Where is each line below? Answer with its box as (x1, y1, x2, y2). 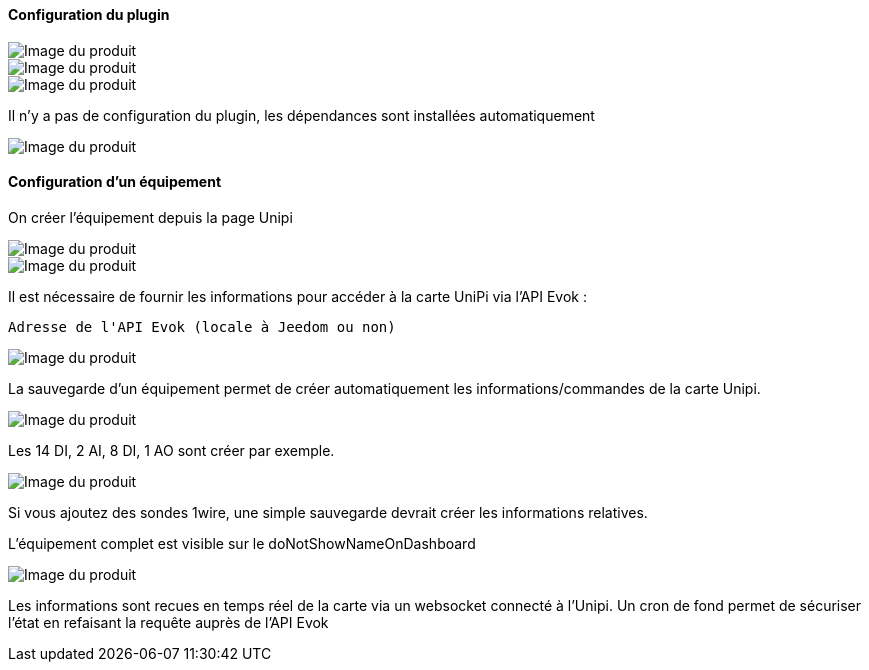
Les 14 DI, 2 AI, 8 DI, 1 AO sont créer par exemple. (8, 441, 335, 459)
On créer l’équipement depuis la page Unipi (8, 208, 293, 226)
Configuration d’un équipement (8, 173, 222, 191)
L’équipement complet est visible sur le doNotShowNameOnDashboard (8, 534, 476, 552)
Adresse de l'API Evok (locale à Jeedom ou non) (8, 318, 396, 335)
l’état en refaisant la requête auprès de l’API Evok (8, 613, 329, 631)
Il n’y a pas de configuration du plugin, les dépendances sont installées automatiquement (8, 106, 595, 124)
